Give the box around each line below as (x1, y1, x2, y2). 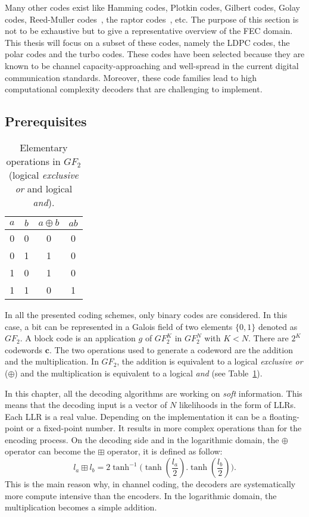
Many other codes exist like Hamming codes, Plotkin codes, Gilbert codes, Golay (5, 1, 300, 13)
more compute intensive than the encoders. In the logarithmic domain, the (5, 489, 277, 502)
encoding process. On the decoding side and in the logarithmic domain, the (5, 433, 279, 446)
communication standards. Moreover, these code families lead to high (5, 71, 257, 83)
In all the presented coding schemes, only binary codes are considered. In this (5, 308, 288, 320)
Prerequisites (5, 112, 87, 130)
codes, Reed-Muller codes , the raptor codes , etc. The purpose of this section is (5, 13, 299, 25)
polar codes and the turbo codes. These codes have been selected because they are (5, 48, 305, 60)
